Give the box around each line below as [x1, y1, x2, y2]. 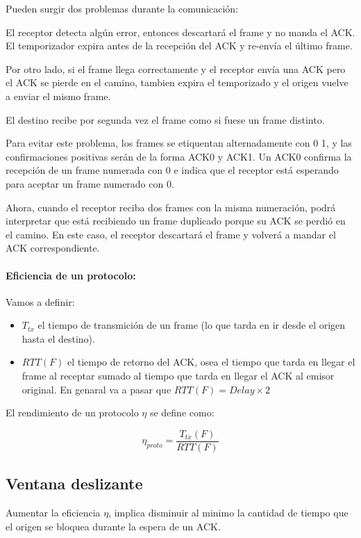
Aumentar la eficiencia [6, 505, 101, 520]
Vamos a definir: [6, 294, 75, 309]
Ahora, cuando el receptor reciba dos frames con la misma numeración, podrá [6, 199, 336, 214]
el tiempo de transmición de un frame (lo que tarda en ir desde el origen [37, 318, 346, 332]
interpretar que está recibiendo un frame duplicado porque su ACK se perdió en [6, 213, 346, 228]
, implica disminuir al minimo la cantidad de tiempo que [108, 505, 349, 520]
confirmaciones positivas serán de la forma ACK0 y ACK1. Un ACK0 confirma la [6, 149, 352, 163]
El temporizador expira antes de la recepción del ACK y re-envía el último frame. [6, 38, 353, 53]
